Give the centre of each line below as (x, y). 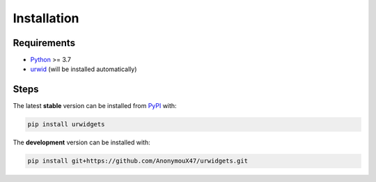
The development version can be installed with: (81, 142)
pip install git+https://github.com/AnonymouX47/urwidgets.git (138, 161)
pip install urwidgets (66, 124)
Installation (46, 18)
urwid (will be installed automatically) (84, 69)
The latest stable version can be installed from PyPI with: (95, 106)
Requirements (44, 43)
